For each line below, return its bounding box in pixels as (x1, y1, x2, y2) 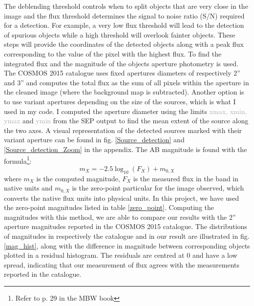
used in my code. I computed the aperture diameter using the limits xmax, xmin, (4, 106, 247, 116)
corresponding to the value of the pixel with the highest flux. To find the (4, 48, 222, 58)
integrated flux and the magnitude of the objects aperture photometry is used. (4, 58, 238, 68)
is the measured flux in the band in (133, 173, 239, 183)
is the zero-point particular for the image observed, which (72, 183, 244, 193)
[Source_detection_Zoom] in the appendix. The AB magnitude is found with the (4, 144, 247, 154)
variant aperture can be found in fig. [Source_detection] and (4, 134, 185, 145)
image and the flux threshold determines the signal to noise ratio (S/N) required (4, 10, 245, 20)
